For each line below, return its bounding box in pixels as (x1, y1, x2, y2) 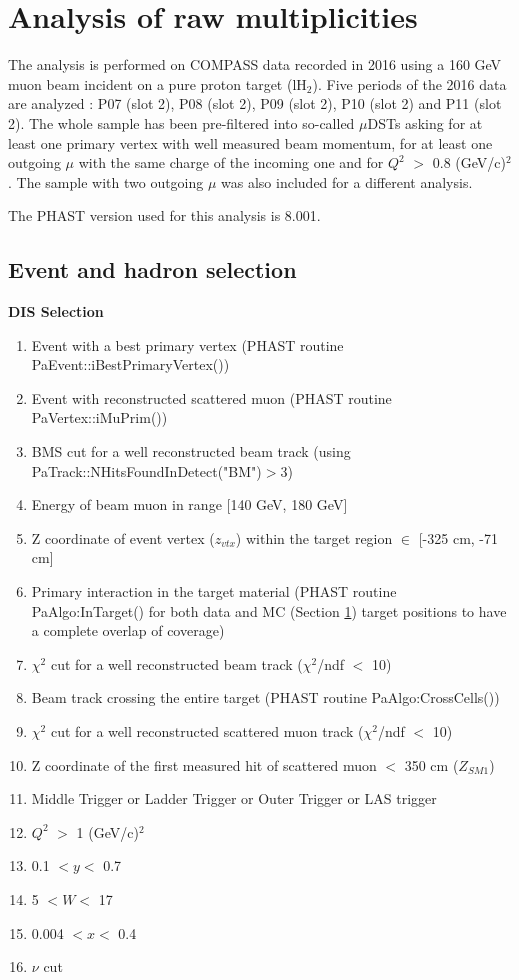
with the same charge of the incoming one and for (78, 152, 384, 173)
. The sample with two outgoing (8, 171, 204, 192)
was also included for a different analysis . (221, 171, 473, 192)
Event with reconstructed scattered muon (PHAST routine (31, 387, 392, 408)
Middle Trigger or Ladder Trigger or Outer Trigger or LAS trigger (31, 788, 437, 809)
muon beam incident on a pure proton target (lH (8, 73, 307, 94)
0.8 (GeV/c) (432, 152, 506, 173)
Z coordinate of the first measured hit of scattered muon (31, 754, 377, 775)
